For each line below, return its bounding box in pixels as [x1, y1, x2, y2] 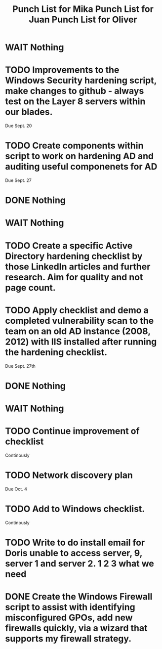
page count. [5, 282, 56, 293]
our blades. [5, 106, 53, 118]
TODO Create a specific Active [5, 240, 133, 251]
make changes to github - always [5, 86, 144, 97]
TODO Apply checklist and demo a [5, 304, 149, 316]
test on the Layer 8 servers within [5, 96, 146, 107]
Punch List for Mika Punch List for [12, 3, 154, 15]
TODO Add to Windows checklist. [5, 503, 145, 515]
